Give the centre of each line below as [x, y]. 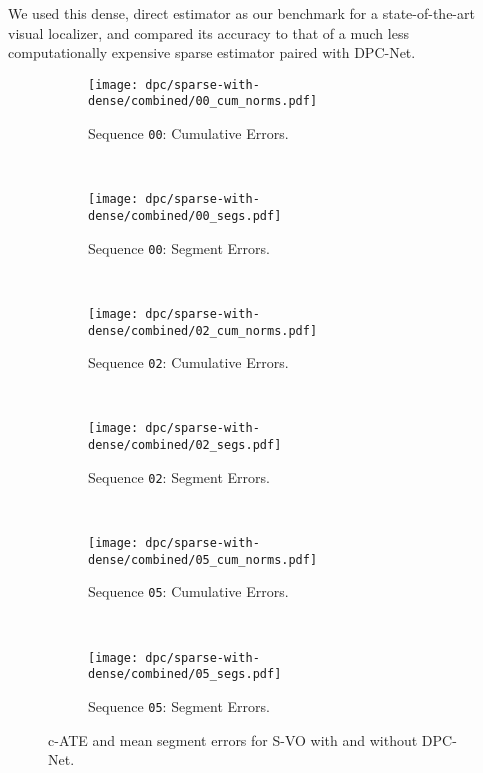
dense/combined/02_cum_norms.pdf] [203, 330]
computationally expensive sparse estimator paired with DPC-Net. [212, 52]
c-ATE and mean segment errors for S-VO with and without [233, 739]
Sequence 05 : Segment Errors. [179, 705]
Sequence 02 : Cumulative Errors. [188, 362]
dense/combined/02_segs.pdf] [185, 445]
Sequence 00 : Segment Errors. [179, 247]
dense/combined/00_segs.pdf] [185, 216]
